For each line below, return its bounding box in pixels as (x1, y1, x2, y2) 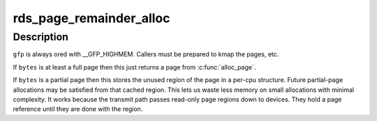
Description (13, 31, 69, 43)
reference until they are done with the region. (13, 105, 143, 113)
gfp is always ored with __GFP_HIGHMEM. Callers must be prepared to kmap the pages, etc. (13, 50, 279, 58)
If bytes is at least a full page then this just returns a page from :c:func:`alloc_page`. (13, 63, 256, 71)
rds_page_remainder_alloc (13, 10, 170, 26)
